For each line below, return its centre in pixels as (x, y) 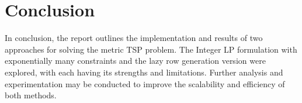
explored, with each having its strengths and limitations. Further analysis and (144, 72)
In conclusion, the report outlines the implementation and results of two (134, 38)
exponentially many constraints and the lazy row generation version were (135, 61)
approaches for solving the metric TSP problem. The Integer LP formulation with (151, 49)
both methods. (31, 95)
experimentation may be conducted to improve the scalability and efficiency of (145, 83)
